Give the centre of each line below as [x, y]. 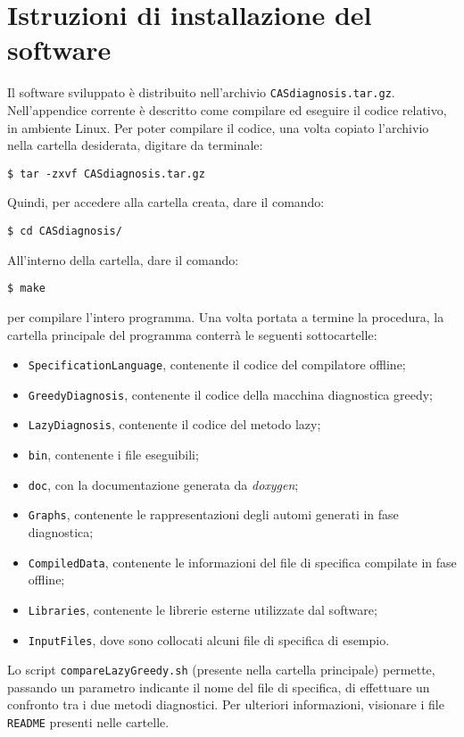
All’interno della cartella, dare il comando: [123, 259]
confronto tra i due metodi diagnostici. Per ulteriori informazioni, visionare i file [226, 704]
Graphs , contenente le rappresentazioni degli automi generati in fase [213, 514]
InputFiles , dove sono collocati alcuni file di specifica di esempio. [209, 639]
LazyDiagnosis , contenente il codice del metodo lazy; [174, 424]
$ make [26, 289]
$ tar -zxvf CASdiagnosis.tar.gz [106, 174]
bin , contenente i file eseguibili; [113, 455]
